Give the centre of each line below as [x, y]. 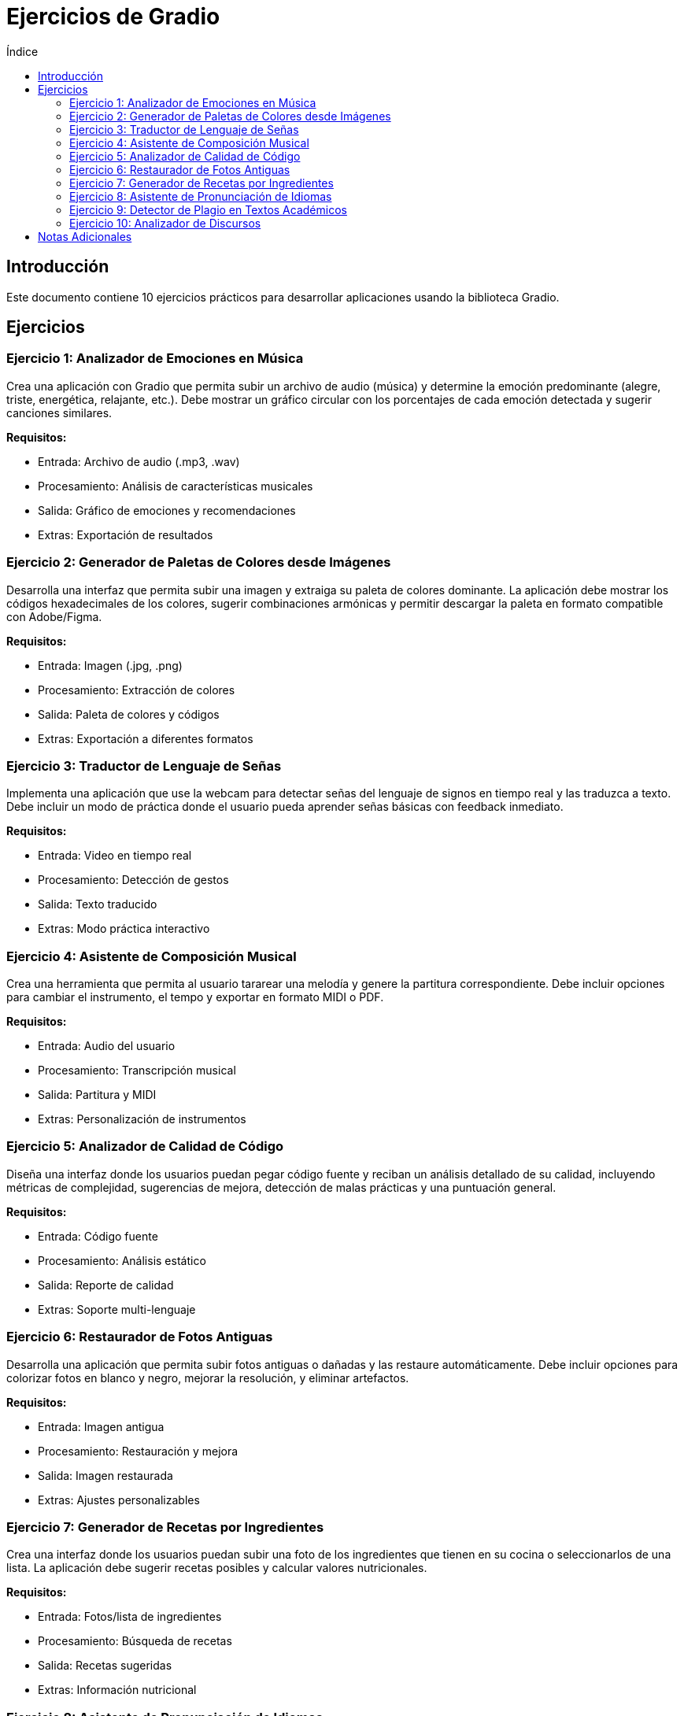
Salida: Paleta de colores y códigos [129, 714]
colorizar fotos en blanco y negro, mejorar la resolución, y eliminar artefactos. [208, 1378]
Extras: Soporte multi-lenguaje [117, 1309]
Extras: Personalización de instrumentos [142, 1119]
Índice [22, 51]
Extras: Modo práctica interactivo [124, 929]
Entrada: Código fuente [98, 1236]
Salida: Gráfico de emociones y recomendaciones [167, 510]
